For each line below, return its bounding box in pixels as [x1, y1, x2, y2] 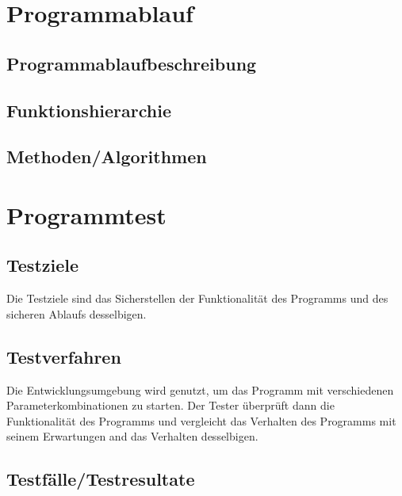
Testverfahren [6, 344, 121, 368]
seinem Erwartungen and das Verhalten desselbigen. [6, 428, 258, 444]
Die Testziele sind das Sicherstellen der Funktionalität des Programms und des [6, 290, 389, 307]
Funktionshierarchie [6, 97, 171, 122]
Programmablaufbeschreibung [6, 51, 257, 75]
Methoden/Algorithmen [6, 144, 207, 169]
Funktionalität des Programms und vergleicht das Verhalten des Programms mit [6, 412, 396, 429]
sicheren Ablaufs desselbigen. [6, 305, 147, 322]
